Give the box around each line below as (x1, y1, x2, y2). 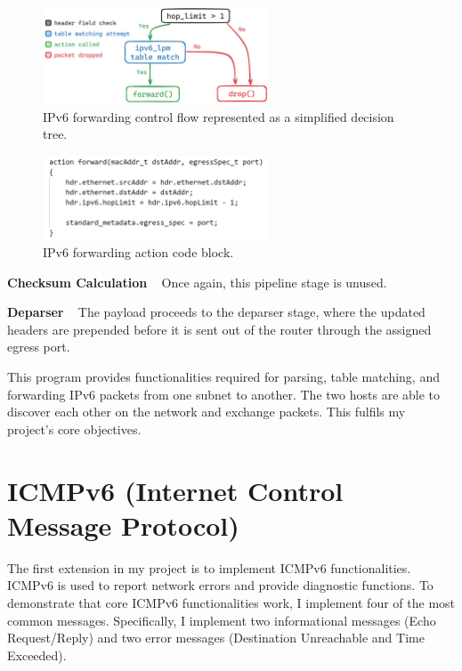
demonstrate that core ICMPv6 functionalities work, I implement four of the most (7, 593, 456, 611)
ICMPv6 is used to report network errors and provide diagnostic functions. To (7, 576, 434, 594)
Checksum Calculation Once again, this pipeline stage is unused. (7, 272, 387, 291)
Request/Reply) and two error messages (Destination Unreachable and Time (7, 628, 425, 647)
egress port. (7, 337, 70, 356)
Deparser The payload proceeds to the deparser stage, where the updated (7, 303, 426, 321)
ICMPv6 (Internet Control (7, 472, 344, 508)
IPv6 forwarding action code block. (43, 243, 234, 262)
